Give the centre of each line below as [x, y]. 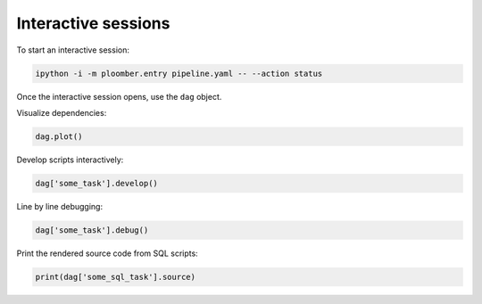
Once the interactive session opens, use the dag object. [119, 96]
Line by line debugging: [59, 206]
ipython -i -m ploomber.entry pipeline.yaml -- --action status [179, 73]
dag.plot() [59, 136]
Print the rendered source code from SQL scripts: [107, 253]
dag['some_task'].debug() [92, 230]
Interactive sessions [93, 23]
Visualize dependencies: [62, 112]
